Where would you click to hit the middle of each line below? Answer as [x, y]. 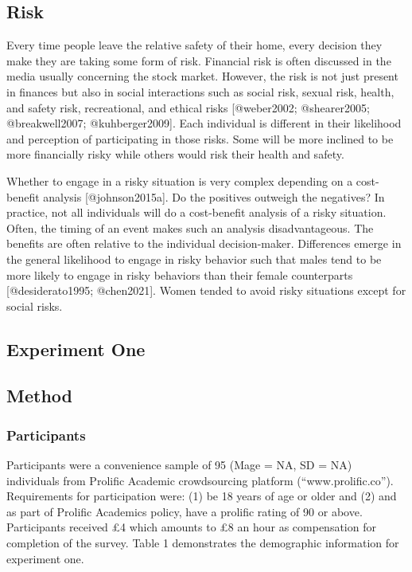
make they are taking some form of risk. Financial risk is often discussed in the [199, 60]
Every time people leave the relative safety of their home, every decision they [194, 45]
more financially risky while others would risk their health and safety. [175, 154]
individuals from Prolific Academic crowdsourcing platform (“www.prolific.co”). [200, 480]
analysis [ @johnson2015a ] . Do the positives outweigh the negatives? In [214, 196]
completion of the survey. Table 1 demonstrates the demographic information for [203, 543]
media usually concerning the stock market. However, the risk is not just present [202, 76]
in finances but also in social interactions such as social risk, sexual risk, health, [200, 91]
